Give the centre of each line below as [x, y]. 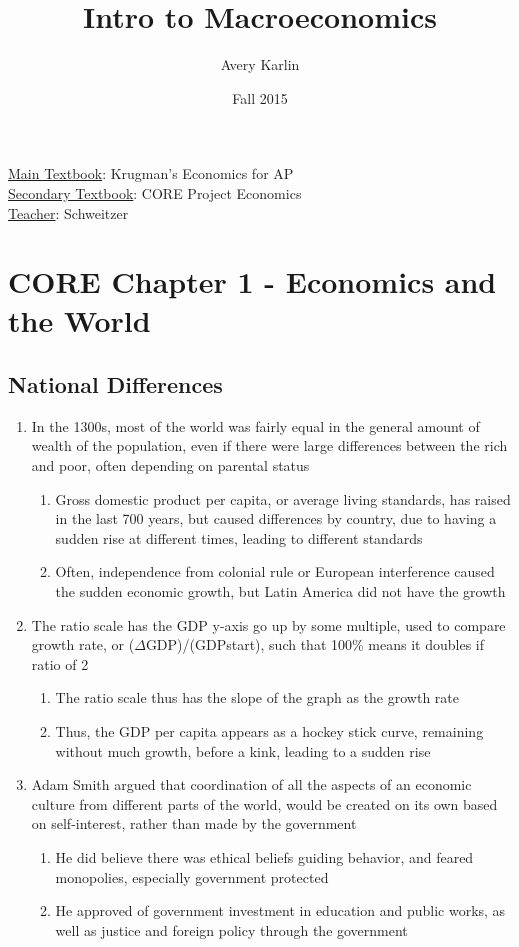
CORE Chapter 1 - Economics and [252, 281]
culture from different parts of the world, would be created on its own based [264, 803]
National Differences [115, 384]
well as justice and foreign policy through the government [231, 929]
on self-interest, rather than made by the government [194, 823]
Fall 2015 [260, 97]
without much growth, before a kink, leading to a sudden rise [243, 750]
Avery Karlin [260, 64]
